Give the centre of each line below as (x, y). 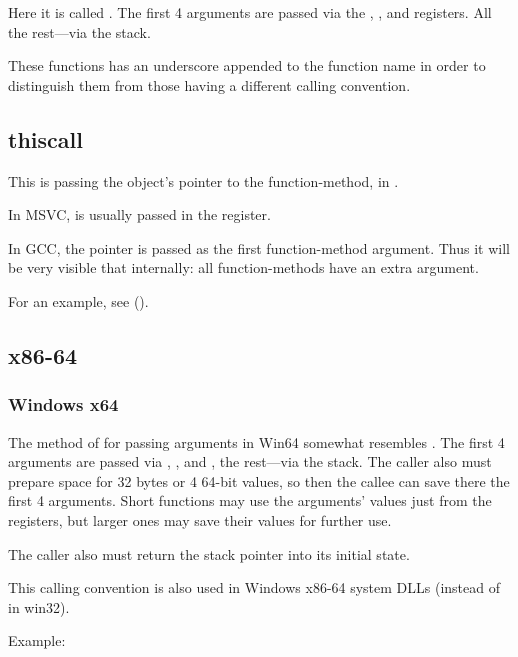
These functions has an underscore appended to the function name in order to (247, 65)
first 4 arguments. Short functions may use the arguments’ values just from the (250, 500)
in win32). (39, 606)
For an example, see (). (78, 300)
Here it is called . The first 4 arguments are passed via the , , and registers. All (250, 12)
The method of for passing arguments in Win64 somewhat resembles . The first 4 (256, 441)
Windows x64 (63, 404)
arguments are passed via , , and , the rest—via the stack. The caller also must (250, 461)
